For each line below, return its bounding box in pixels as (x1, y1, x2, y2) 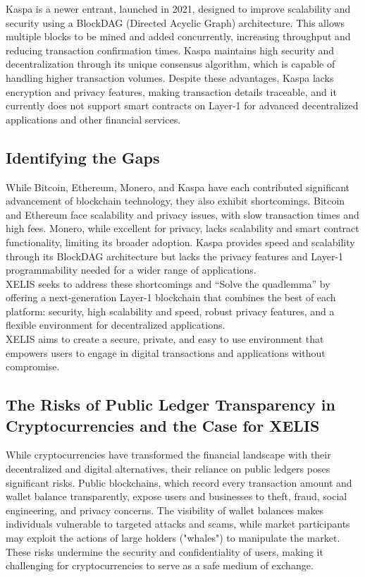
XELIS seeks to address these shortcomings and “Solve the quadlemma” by (6, 276, 330, 291)
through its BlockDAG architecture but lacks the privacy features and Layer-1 (6, 248, 344, 263)
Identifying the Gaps (6, 146, 160, 168)
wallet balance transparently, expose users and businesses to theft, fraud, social (6, 489, 347, 504)
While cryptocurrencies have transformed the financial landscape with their (6, 447, 331, 462)
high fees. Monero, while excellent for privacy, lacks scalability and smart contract (6, 221, 359, 236)
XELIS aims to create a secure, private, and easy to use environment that (6, 332, 324, 346)
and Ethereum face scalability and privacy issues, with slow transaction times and (6, 207, 359, 221)
